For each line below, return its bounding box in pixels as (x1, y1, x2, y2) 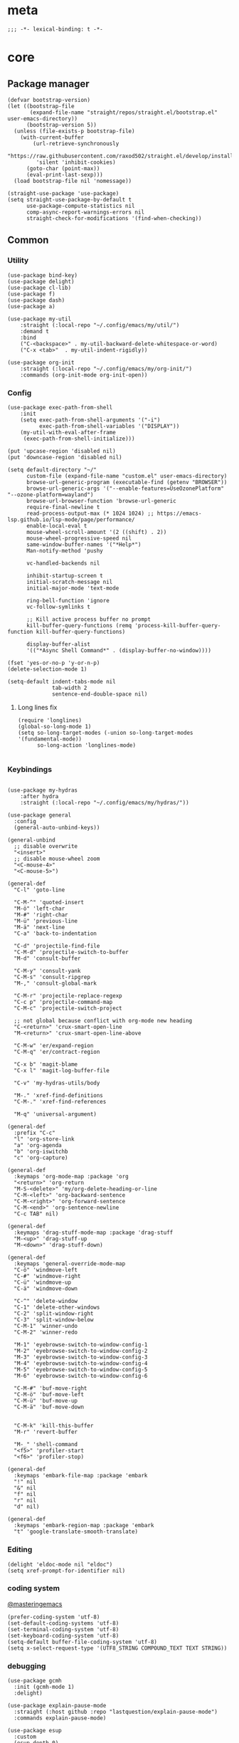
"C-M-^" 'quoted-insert (14, 899, 84, 906)
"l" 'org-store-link (14, 1136, 75, 1143)
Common (7, 234, 49, 246)
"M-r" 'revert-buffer (14, 1428, 78, 1436)
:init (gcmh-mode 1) (14, 1683, 75, 1691)
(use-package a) (7, 303, 55, 310)
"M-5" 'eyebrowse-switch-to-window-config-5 (14, 1366, 148, 1373)
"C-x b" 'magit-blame (14, 1061, 78, 1068)
